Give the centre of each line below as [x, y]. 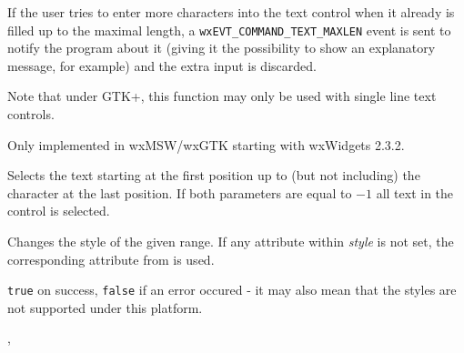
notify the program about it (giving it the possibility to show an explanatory [222, 48]
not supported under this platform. [105, 307]
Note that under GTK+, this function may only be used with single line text [222, 96]
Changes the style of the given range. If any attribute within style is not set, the [231, 241]
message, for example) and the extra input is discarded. [162, 65]
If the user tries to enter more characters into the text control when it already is [231, 12]
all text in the [415, 192]
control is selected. [59, 211]
